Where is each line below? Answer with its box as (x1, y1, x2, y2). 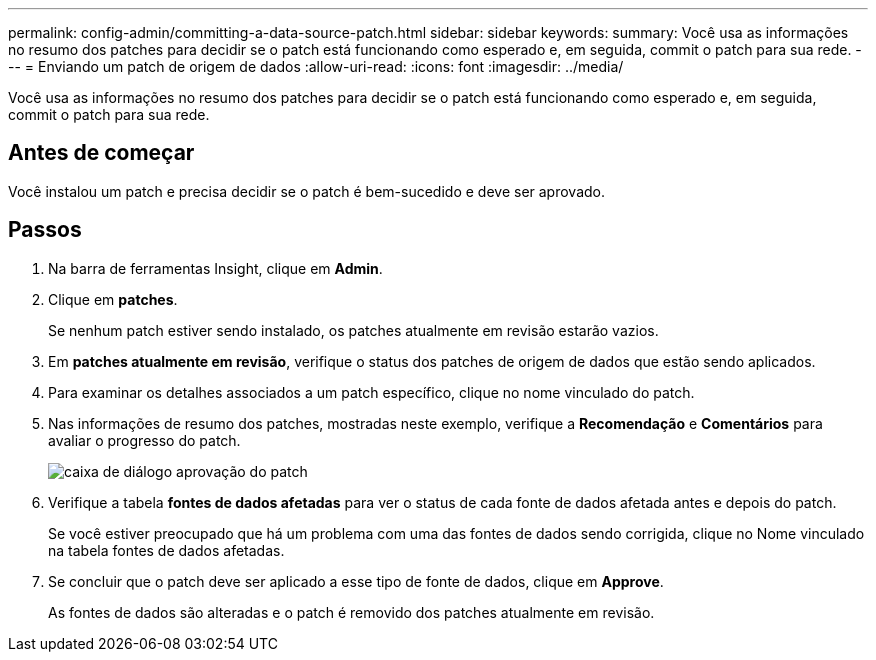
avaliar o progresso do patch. (48, 431, 241, 449)
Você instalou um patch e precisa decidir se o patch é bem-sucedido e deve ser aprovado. (8, 182, 606, 200)
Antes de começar (8, 140, 195, 166)
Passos (8, 217, 82, 243)
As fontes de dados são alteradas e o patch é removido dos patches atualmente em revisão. (48, 603, 655, 621)
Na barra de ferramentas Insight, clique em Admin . (48, 259, 383, 277)
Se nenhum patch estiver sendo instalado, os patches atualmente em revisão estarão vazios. (48, 321, 659, 339)
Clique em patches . (48, 290, 178, 308)
